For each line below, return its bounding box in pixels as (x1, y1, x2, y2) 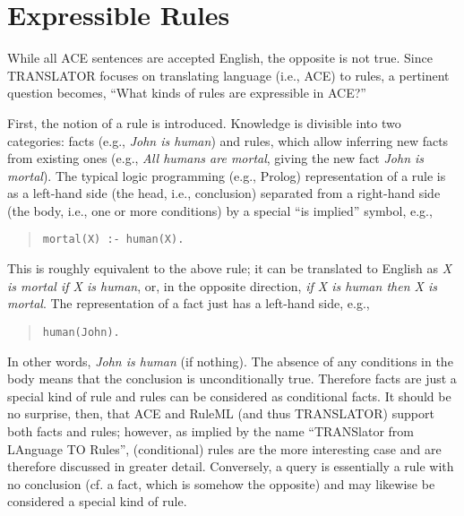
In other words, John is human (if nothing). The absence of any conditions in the (7, 351, 453, 370)
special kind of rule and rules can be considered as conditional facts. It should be (7, 386, 451, 405)
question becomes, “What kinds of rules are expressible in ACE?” (7, 83, 366, 102)
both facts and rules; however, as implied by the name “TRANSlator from (7, 421, 415, 440)
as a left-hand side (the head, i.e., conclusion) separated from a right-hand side (7, 184, 441, 202)
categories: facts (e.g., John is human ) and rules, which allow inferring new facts (7, 131, 449, 150)
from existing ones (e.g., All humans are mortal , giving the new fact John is (7, 149, 425, 168)
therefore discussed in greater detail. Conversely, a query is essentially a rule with (7, 457, 454, 476)
